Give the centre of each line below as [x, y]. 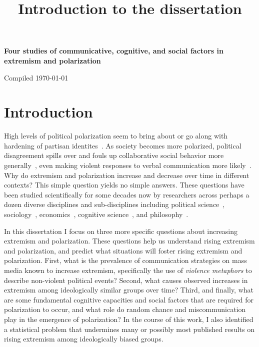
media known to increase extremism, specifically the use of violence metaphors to [128, 270]
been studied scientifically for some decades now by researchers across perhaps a [127, 194]
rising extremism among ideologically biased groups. [84, 339]
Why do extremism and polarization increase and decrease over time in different [127, 175]
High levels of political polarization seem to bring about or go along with [116, 136]
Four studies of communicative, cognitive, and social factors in [114, 51]
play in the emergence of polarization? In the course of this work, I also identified [129, 319]
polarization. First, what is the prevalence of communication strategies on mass [125, 260]
